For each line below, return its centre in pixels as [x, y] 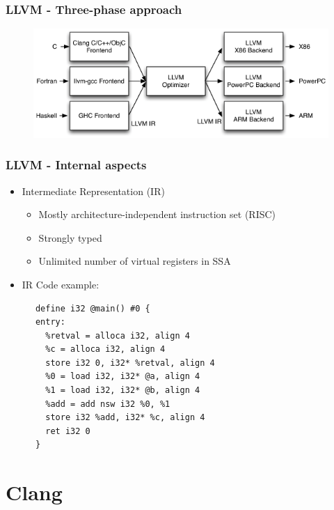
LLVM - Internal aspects [76, 165]
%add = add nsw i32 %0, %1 [108, 404]
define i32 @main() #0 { [93, 308]
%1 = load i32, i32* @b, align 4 [123, 391]
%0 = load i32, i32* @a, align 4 [123, 377]
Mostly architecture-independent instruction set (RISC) [157, 214]
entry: [50, 322]
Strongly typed [70, 237]
